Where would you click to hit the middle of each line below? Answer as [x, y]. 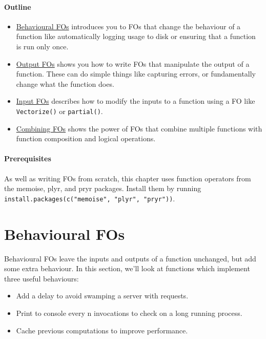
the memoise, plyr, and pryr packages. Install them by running [103, 188]
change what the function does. [65, 83]
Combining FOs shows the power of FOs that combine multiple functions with [139, 128]
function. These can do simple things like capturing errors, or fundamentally [136, 74]
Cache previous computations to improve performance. [102, 330]
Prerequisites [28, 158]
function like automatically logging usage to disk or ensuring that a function [136, 36]
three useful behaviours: [42, 278]
